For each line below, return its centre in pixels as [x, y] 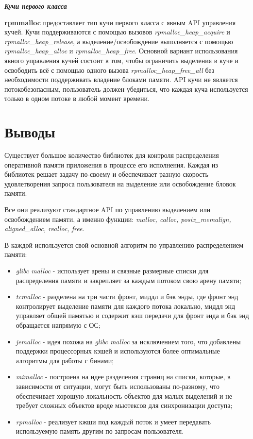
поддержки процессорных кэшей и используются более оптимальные [118, 351]
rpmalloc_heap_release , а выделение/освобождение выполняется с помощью [119, 41]
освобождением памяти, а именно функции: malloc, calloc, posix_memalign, [118, 219]
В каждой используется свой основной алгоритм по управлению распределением [124, 245]
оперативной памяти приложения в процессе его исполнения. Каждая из [111, 164]
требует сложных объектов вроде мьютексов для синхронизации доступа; [124, 405]
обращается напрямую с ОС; [58, 325]
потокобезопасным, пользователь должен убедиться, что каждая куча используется [126, 89]
